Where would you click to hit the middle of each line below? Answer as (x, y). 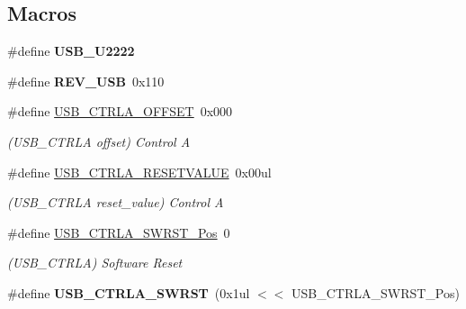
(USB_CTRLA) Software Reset (95, 263)
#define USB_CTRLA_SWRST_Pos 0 (119, 232)
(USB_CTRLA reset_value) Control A (116, 202)
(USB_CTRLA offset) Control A (99, 141)
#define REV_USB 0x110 (86, 81)
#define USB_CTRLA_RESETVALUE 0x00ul (139, 172)
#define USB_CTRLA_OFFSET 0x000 (120, 111)
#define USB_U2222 (71, 51)
